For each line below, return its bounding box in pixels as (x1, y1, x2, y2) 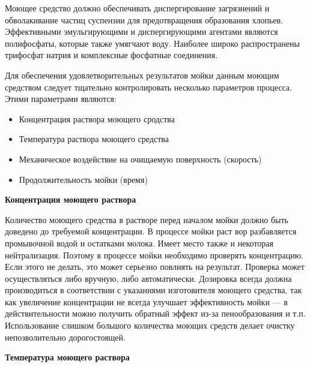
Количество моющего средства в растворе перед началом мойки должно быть (5, 213, 288, 225)
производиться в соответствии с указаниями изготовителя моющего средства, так (5, 284, 302, 296)
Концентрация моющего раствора (5, 193, 136, 206)
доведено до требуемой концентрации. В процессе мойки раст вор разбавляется (5, 225, 297, 237)
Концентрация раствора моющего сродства (19, 112, 175, 125)
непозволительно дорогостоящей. (5, 330, 126, 343)
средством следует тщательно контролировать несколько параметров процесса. (5, 80, 292, 93)
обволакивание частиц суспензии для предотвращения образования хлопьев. (5, 13, 284, 26)
